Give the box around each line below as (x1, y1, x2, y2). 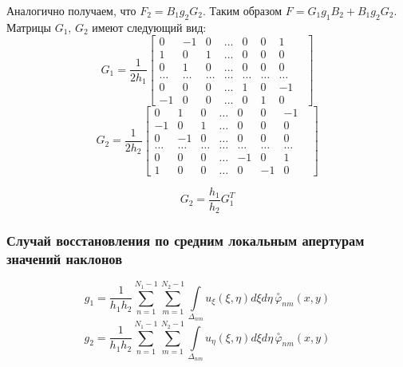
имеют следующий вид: (92, 18, 207, 35)
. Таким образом (202, 2, 282, 18)
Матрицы (6, 18, 51, 35)
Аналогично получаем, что (6, 2, 136, 18)
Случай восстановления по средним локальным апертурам (6, 231, 365, 251)
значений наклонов (6, 249, 122, 269)
